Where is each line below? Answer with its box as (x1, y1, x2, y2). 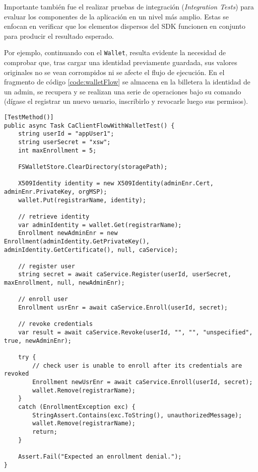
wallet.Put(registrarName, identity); (18, 196, 146, 204)
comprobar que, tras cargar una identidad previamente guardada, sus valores (4, 57, 238, 68)
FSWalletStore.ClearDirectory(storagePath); (18, 163, 168, 170)
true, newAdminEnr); (4, 337, 72, 344)
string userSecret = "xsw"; (18, 138, 111, 146)
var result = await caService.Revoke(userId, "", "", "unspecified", (18, 329, 253, 336)
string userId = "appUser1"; (18, 130, 114, 138)
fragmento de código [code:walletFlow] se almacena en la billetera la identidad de (4, 77, 251, 87)
